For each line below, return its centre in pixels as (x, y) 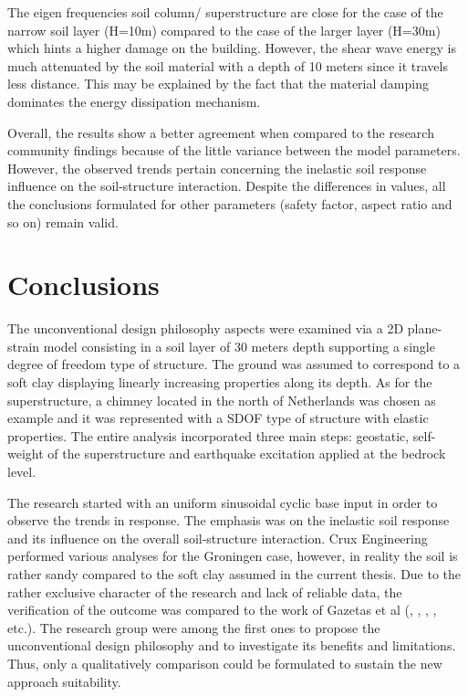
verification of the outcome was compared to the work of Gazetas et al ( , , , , (222, 610)
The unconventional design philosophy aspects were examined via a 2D (206, 328)
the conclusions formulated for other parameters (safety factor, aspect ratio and (230, 203)
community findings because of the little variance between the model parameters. (234, 150)
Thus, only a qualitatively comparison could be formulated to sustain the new (225, 663)
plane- (425, 328)
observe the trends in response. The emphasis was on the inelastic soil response (229, 520)
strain (24, 346)
